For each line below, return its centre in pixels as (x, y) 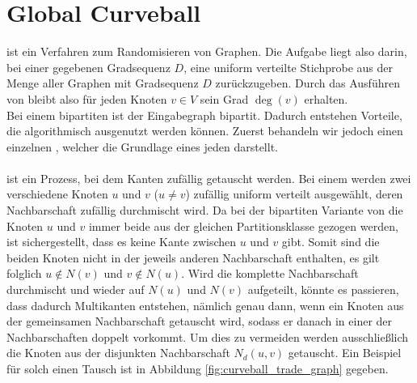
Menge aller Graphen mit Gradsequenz (103, 83)
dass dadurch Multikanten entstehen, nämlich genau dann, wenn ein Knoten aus (205, 305)
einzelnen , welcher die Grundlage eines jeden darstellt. (142, 146)
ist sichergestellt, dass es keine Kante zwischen (122, 242)
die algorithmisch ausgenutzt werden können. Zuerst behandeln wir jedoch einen (205, 131)
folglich (24, 273)
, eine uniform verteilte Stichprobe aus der (288, 67)
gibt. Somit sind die (331, 242)
